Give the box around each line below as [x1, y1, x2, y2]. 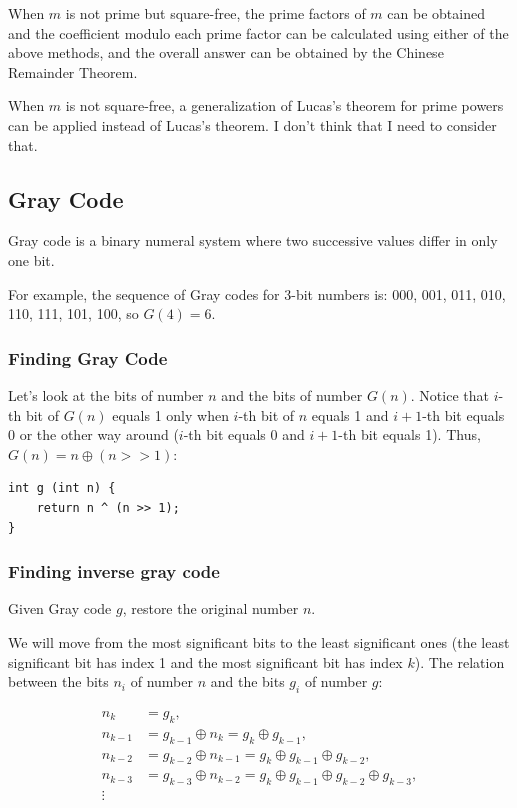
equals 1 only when [112, 404, 229, 425]
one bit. [8, 249, 55, 270]
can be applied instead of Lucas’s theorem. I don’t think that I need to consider [8, 114, 497, 135]
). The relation [414, 651, 505, 672]
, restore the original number [122, 598, 299, 619]
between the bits [8, 671, 109, 692]
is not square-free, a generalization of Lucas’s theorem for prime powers [65, 95, 504, 116]
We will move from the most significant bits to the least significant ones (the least [8, 631, 510, 652]
